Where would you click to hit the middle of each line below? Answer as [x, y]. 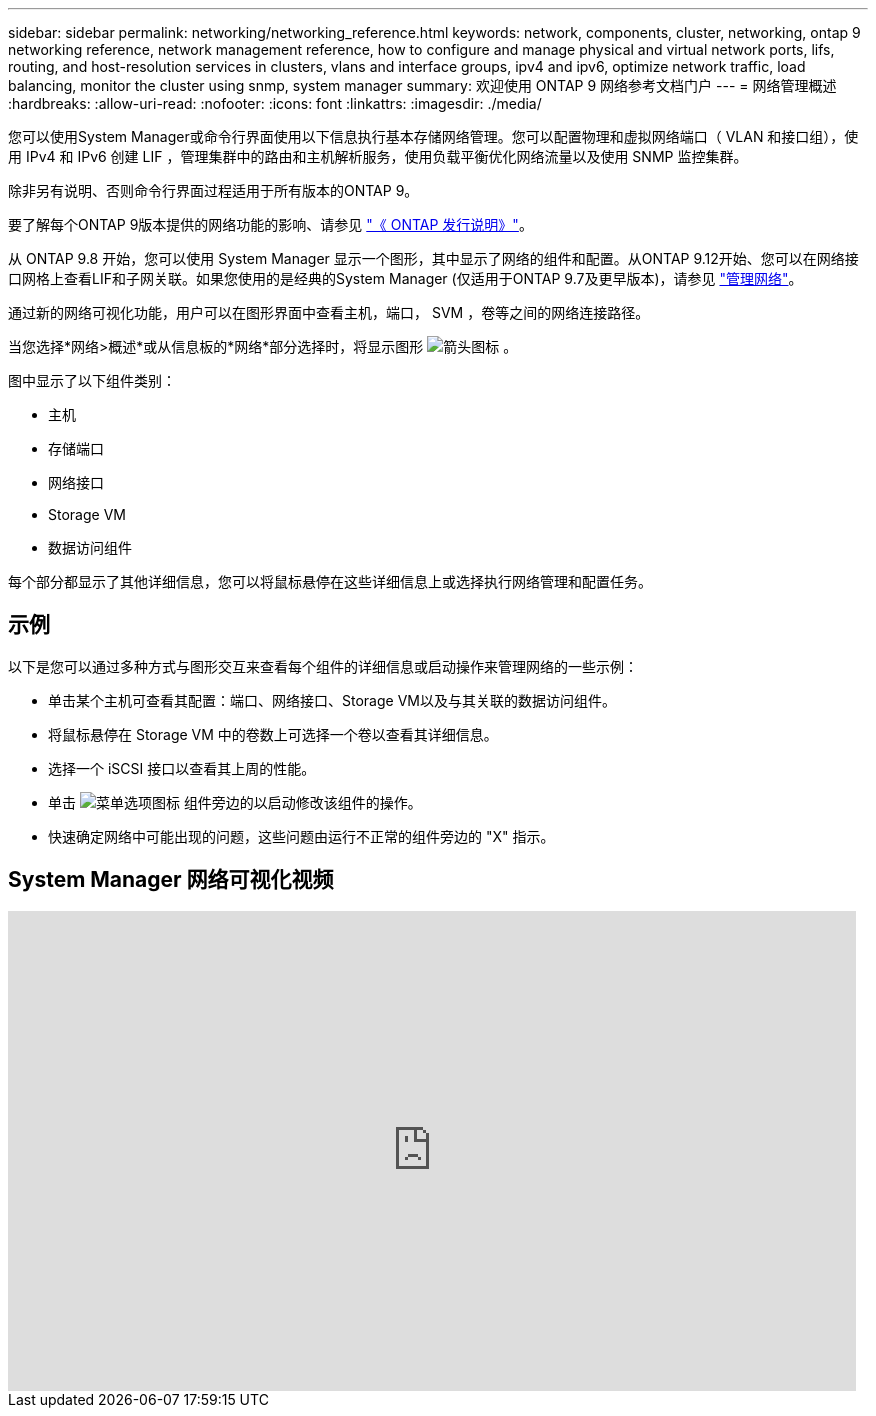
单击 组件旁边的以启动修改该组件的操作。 [235, 802]
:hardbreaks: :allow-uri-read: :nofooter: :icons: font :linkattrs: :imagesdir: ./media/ [275, 103]
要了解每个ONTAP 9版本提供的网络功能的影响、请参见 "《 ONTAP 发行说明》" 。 [270, 224]
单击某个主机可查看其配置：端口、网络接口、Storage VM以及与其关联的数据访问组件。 [332, 700]
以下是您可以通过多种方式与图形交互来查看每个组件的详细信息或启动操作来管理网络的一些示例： [323, 666]
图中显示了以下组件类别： [92, 380]
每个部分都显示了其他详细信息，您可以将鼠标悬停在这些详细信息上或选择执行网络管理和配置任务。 [330, 581]
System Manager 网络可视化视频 [171, 880]
